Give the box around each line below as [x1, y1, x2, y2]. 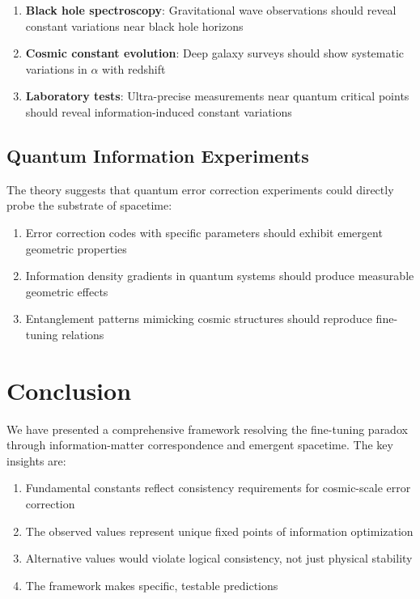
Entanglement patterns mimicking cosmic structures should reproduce [25, 310, 372, 327]
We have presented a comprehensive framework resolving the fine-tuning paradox [6, 420, 408, 437]
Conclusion [6, 373, 132, 406]
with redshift [102, 60, 166, 77]
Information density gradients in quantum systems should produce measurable [25, 267, 414, 284]
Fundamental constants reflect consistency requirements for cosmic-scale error [25, 479, 411, 496]
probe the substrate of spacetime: [6, 197, 172, 214]
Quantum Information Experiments [6, 142, 309, 168]
